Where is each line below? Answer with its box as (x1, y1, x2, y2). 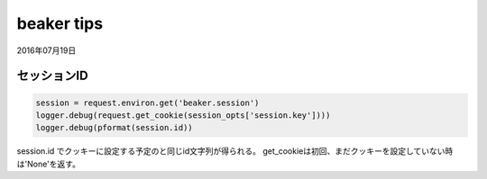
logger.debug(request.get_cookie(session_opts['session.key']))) (35, 110, 331, 121)
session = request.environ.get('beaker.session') (35, 97, 260, 108)
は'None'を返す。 (16, 158, 81, 169)
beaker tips (16, 13, 104, 33)
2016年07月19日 (16, 45, 77, 56)
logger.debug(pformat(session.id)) (35, 122, 193, 133)
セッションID (16, 68, 89, 84)
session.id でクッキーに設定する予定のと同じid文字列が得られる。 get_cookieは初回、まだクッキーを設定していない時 (16, 146, 454, 157)
